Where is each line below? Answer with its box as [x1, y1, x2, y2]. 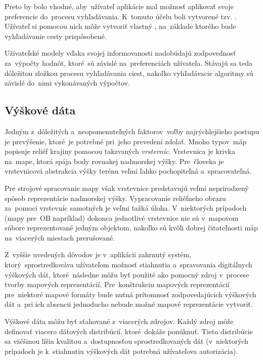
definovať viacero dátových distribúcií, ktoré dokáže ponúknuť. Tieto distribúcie [5, 326, 253, 336]
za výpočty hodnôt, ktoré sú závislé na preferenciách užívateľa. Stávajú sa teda [5, 57, 252, 68]
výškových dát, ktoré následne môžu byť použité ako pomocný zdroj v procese [5, 269, 249, 279]
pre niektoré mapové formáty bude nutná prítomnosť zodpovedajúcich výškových [5, 289, 256, 299]
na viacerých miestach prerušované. [5, 232, 115, 243]
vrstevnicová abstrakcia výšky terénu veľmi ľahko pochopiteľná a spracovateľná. [5, 166, 252, 176]
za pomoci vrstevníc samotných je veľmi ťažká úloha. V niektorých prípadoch [5, 203, 247, 213]
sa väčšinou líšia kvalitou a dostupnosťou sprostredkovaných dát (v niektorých [5, 336, 249, 346]
